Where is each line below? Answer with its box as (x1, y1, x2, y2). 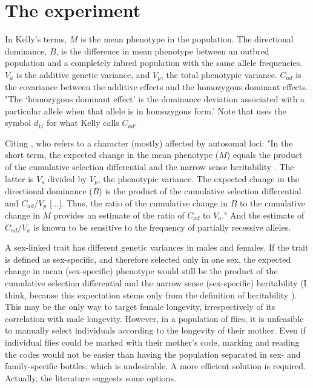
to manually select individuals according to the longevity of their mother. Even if (5, 324, 306, 337)
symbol (5, 116, 31, 129)
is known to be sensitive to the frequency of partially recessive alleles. (33, 220, 291, 233)
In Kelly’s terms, (5, 33, 67, 45)
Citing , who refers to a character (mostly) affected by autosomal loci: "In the (5, 136, 293, 149)
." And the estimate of (222, 209, 305, 222)
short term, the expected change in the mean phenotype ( (5, 148, 219, 161)
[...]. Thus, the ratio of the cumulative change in (49, 196, 228, 209)
